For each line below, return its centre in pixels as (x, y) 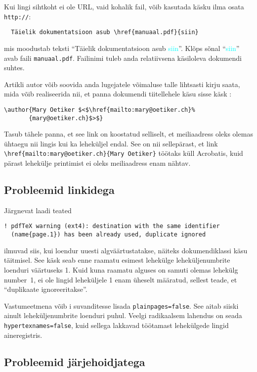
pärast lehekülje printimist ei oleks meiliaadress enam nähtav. (97, 163)
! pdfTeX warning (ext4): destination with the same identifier (112, 226)
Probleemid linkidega (59, 190)
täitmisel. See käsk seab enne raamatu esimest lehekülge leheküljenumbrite (117, 260)
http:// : (18, 16)
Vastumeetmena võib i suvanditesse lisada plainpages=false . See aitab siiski (121, 305)
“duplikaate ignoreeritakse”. (46, 289)
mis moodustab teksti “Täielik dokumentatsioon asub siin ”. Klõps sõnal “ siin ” (122, 48)
